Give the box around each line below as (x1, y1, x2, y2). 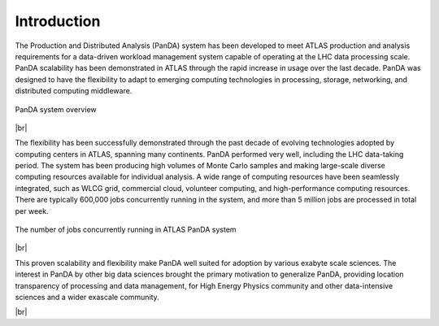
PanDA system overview (15, 104, 97, 114)
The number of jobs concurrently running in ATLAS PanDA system (15, 224, 237, 235)
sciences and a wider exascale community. (15, 292, 160, 302)
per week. (15, 206, 49, 215)
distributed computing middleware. (15, 86, 133, 96)
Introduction (15, 12, 101, 30)
